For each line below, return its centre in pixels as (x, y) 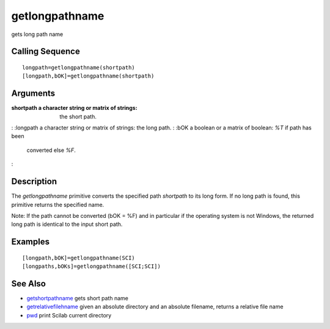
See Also (28, 284)
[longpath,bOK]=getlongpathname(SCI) (79, 258)
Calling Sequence (46, 52)
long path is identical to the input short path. (67, 224)
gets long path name (37, 34)
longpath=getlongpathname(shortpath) (79, 67)
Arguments (33, 94)
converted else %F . (51, 150)
